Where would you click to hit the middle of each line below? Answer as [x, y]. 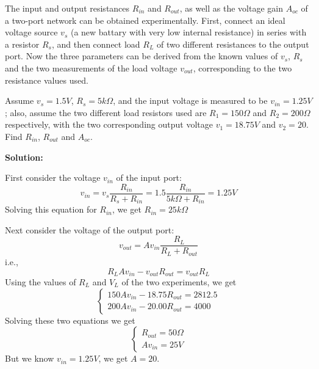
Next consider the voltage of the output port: [90, 229]
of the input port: [149, 177]
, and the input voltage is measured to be [190, 100]
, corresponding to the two [242, 68]
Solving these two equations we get [70, 320]
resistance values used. [47, 80]
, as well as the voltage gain [231, 8]
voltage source [31, 32]
